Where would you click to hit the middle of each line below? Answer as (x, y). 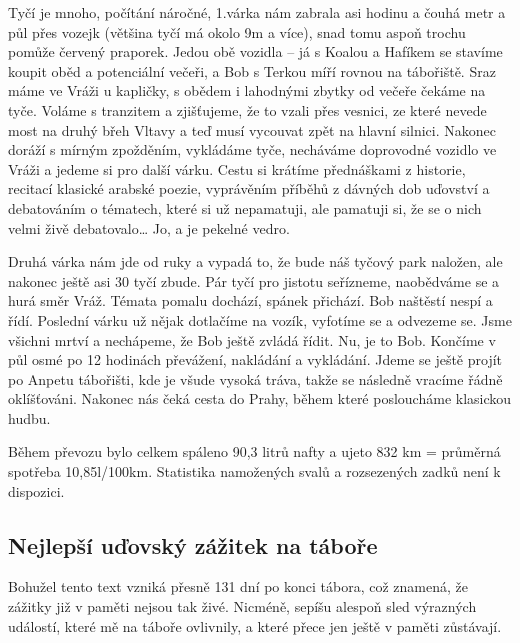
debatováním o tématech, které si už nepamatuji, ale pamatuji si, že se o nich (245, 207)
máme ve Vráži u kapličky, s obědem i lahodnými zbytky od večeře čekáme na (247, 90)
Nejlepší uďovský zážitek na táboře (193, 544)
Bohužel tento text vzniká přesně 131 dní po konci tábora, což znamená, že (238, 586)
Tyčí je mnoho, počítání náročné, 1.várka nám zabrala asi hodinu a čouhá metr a (257, 12)
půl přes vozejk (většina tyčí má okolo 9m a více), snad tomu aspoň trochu (237, 31)
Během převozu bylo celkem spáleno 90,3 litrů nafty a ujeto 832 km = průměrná (254, 451)
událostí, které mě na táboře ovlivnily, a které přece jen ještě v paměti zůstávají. (255, 625)
